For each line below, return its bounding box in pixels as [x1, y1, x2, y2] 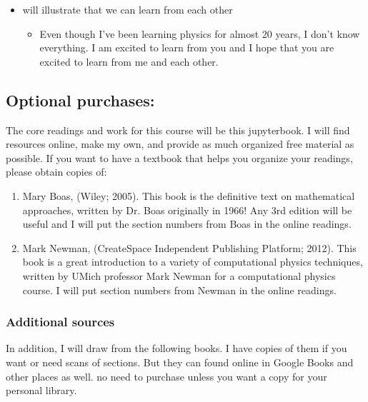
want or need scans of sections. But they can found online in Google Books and [6, 354, 354, 369]
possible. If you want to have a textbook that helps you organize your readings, [6, 150, 353, 165]
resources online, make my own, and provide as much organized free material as [6, 136, 354, 151]
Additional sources [6, 313, 115, 331]
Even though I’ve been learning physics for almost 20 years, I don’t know [39, 26, 360, 41]
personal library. [6, 383, 77, 398]
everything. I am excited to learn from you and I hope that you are [39, 40, 334, 55]
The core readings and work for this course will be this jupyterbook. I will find [6, 122, 350, 137]
